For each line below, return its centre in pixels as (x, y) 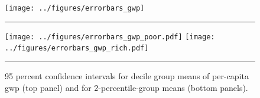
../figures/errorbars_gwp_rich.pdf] (77, 48)
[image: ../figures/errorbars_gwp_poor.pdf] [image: (110, 37)
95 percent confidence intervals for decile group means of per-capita (127, 75)
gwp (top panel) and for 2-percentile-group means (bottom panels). (126, 87)
